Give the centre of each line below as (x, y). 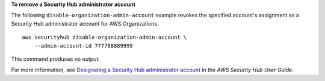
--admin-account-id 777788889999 (84, 46)
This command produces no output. (56, 59)
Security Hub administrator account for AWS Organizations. (85, 23)
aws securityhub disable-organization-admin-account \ (104, 38)
